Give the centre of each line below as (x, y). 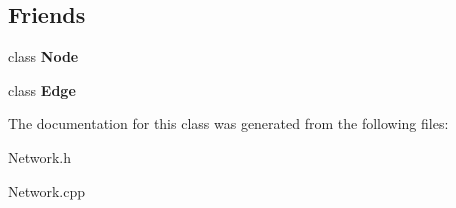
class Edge (42, 89)
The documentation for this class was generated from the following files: (228, 123)
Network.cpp (47, 190)
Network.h (40, 156)
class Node (43, 56)
